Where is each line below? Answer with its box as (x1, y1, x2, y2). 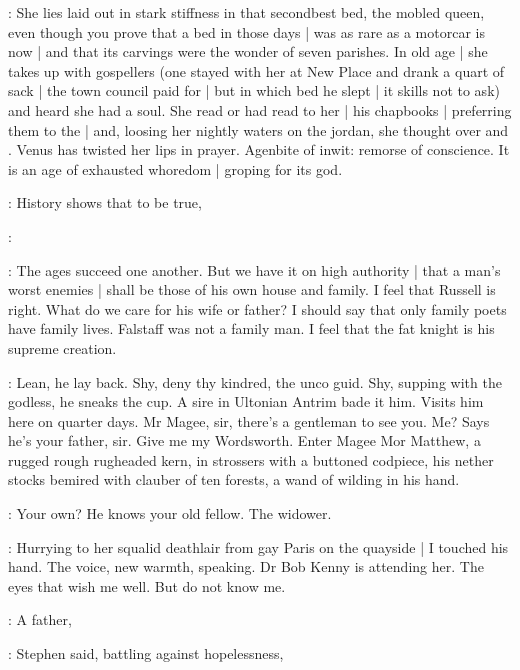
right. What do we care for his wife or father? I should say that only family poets (8, 298, 507, 319)
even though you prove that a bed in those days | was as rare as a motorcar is (8, 21, 485, 42)
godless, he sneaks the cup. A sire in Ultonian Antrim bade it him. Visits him (8, 391, 484, 412)
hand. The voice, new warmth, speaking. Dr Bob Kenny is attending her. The (8, 556, 484, 577)
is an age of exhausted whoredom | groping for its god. (8, 158, 343, 179)
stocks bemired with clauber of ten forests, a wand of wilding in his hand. (8, 469, 460, 490)
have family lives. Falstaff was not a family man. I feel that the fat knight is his (8, 318, 495, 339)
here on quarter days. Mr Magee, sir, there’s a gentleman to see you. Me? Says (8, 410, 490, 431)
